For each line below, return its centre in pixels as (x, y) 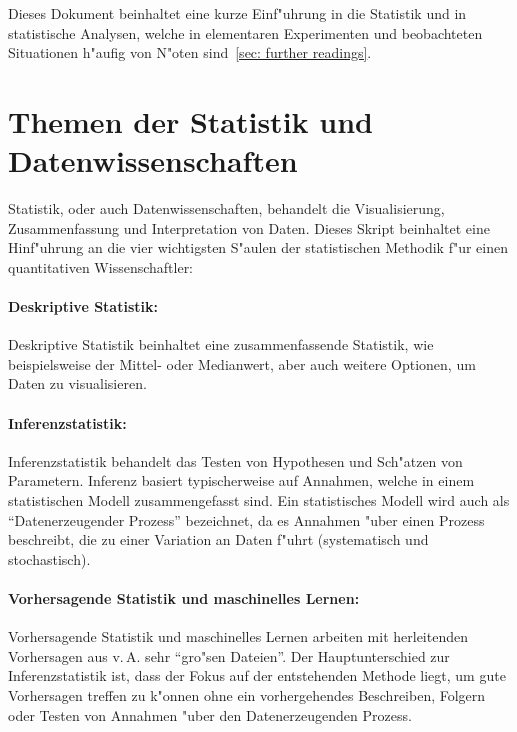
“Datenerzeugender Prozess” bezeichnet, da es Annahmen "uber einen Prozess (246, 519)
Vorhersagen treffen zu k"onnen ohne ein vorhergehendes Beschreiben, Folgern (247, 694)
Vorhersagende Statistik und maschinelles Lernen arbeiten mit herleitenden (238, 636)
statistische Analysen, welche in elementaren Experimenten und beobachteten (245, 32)
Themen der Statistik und (190, 120)
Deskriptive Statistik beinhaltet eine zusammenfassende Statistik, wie (221, 344)
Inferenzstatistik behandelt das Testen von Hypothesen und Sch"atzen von (235, 460)
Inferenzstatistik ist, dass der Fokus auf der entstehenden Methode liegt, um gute (257, 675)
